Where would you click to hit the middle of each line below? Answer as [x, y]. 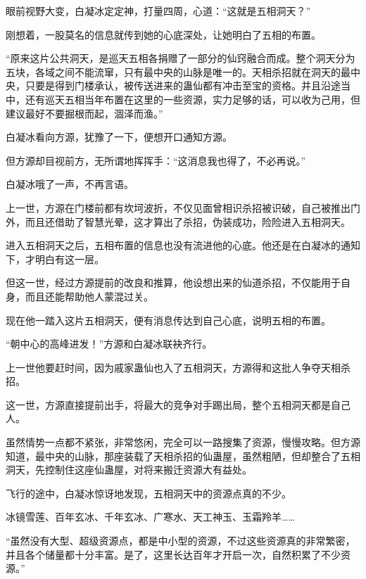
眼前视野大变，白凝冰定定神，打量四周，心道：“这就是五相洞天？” [158, 11]
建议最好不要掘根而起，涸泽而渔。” [84, 113]
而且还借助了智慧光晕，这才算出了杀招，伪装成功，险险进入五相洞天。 [188, 221]
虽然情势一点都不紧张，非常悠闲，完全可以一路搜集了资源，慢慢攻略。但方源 [183, 442]
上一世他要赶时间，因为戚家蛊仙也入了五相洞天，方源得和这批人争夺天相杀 [178, 367]
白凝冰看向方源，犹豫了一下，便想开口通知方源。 [119, 137]
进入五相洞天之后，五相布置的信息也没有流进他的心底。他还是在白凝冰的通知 [183, 245]
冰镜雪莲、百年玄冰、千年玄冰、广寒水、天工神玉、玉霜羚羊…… [150, 517]
